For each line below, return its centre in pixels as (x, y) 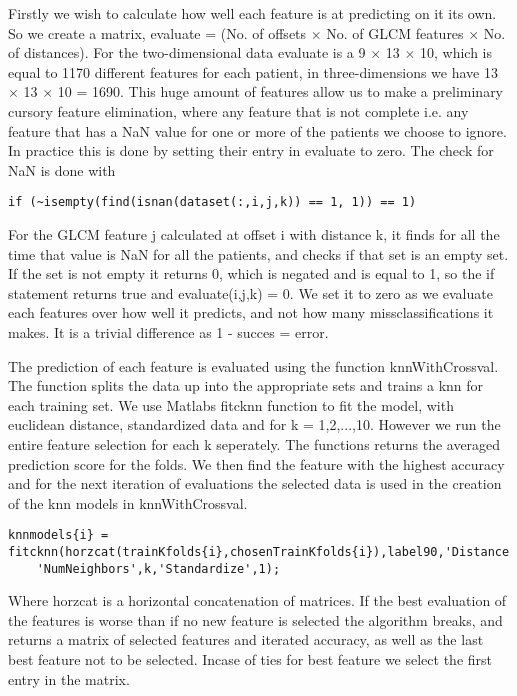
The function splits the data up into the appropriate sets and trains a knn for (246, 385)
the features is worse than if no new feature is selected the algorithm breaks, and (255, 619)
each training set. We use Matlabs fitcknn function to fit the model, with (231, 404)
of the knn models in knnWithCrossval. (128, 502)
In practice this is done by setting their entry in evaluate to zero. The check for (251, 150)
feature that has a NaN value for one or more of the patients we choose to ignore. (257, 130)
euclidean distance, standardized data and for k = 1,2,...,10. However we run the (254, 424)
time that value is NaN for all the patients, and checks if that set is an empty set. (258, 253)
